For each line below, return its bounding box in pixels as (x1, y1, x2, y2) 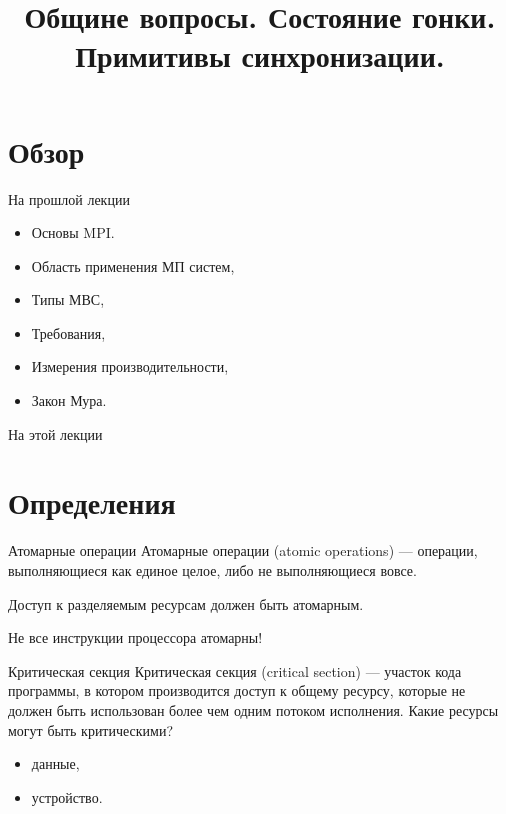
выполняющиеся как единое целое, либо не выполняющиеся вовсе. (8, 559, 417, 580)
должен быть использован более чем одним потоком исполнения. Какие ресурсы (8, 699, 499, 720)
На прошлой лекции (8, 188, 130, 209)
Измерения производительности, (31, 356, 229, 377)
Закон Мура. (31, 390, 107, 411)
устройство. (31, 786, 103, 807)
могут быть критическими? (8, 719, 174, 740)
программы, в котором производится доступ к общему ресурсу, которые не (8, 680, 466, 701)
